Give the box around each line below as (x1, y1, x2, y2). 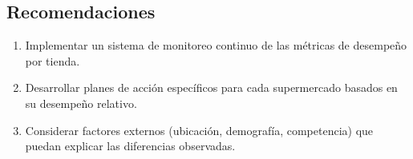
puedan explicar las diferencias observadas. (25, 137, 236, 154)
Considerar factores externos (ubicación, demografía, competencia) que (25, 121, 374, 138)
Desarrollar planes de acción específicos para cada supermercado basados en (25, 79, 398, 96)
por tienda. (25, 52, 80, 69)
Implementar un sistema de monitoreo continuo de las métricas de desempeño (25, 37, 407, 54)
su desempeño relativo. (25, 94, 137, 111)
